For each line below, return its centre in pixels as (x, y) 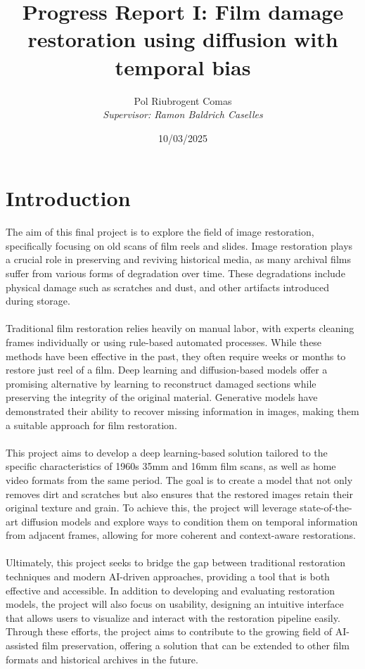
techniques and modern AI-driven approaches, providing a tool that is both (168, 576)
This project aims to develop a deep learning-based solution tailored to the (167, 452)
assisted (22, 645)
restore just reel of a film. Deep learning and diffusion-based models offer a (167, 370)
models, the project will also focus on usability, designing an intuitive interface (175, 604)
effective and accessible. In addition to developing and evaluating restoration (171, 590)
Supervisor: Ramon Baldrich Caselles (183, 114)
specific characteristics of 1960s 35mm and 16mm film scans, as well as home (171, 466)
